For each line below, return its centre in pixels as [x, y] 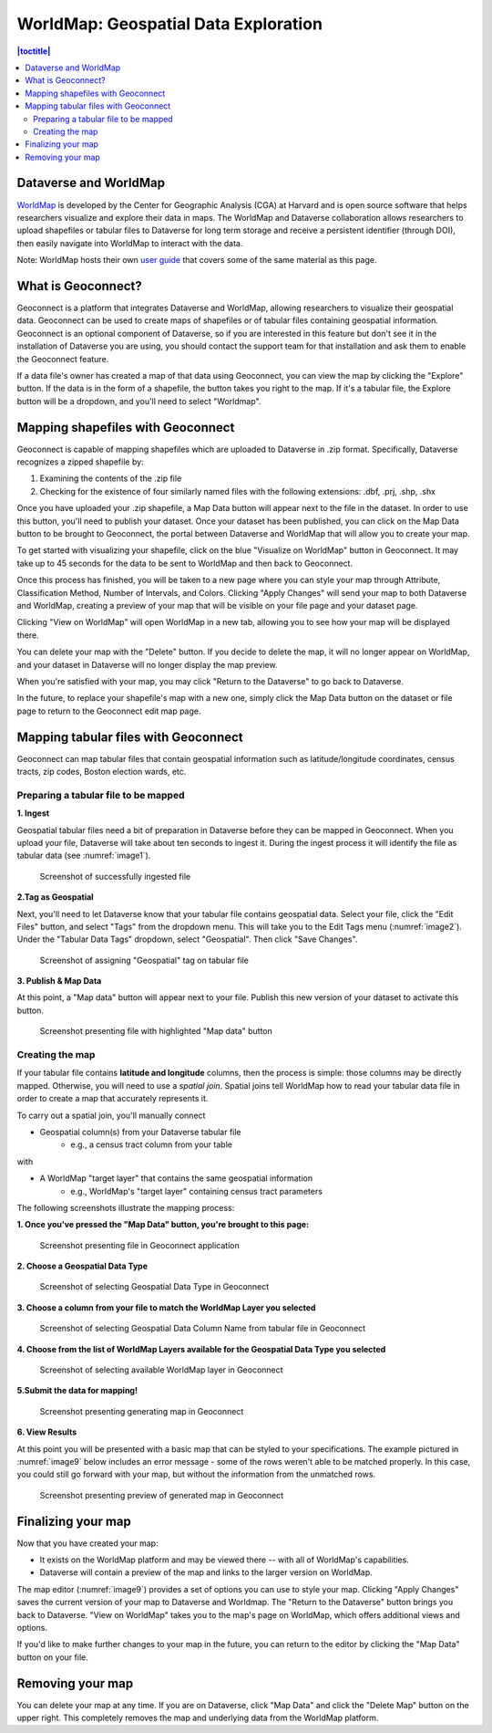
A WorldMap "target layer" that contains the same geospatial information [176, 1178]
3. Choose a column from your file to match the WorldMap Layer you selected [166, 1307]
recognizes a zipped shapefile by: [81, 462]
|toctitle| [34, 51]
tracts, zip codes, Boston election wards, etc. [102, 772]
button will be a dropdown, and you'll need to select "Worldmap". [139, 401]
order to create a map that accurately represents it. [113, 1099]
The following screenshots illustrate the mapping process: [126, 1207]
